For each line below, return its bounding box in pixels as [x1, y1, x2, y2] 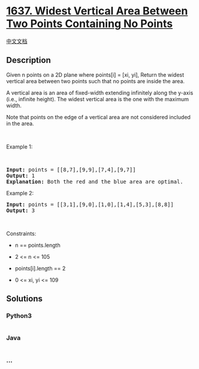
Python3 [6, 311, 32, 320]
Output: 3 [6, 207, 35, 214]
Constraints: [6, 229, 37, 237]
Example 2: [6, 189, 34, 196]
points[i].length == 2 [14, 265, 66, 272]
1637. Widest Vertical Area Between [6, 4, 188, 18]
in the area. [6, 120, 34, 127]
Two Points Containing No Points [6, 17, 173, 31]
